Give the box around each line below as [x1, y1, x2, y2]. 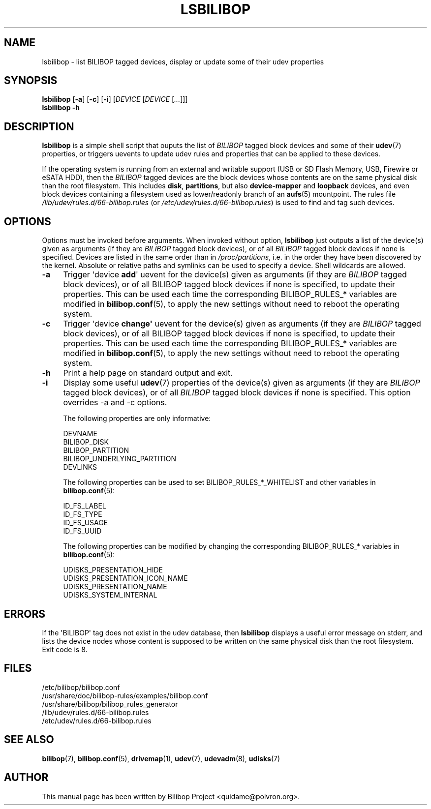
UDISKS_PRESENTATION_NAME [63, 582, 167, 591]
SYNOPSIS [4, 74, 58, 87]
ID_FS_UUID [63, 527, 102, 536]
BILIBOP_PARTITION [63, 446, 129, 455]
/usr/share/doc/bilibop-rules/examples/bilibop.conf [42, 691, 208, 700]
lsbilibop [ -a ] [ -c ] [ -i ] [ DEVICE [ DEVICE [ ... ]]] [42, 95, 188, 104]
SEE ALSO [4, 733, 54, 746]
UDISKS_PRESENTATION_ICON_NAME [63, 574, 188, 583]
